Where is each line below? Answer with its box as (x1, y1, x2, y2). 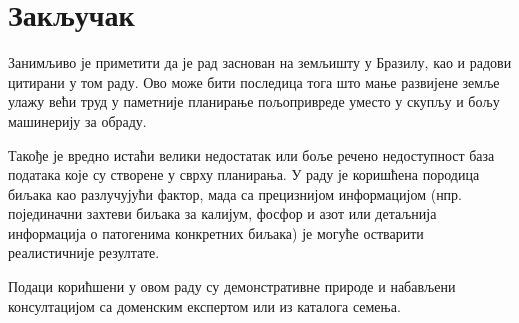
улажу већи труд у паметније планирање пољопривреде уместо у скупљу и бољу (8, 91, 500, 112)
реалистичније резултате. (8, 242, 160, 263)
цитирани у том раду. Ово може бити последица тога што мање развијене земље (8, 71, 500, 92)
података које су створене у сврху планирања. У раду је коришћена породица (8, 164, 480, 185)
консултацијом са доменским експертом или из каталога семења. (8, 295, 401, 316)
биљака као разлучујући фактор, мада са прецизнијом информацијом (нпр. (8, 183, 463, 204)
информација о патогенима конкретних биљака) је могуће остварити (8, 222, 424, 243)
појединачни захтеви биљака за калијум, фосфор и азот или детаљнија (8, 203, 437, 224)
